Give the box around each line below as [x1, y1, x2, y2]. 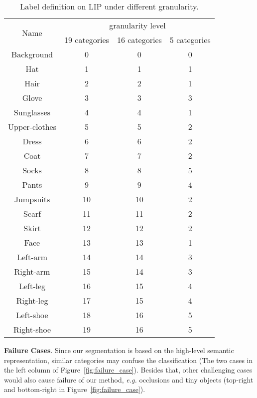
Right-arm [14, 266, 50, 277]
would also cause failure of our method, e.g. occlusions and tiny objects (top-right [4, 374, 254, 385]
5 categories [169, 34, 211, 45]
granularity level [109, 19, 166, 31]
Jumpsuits [14, 193, 50, 205]
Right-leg [16, 295, 48, 306]
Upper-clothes [8, 121, 57, 132]
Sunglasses [13, 106, 51, 118]
